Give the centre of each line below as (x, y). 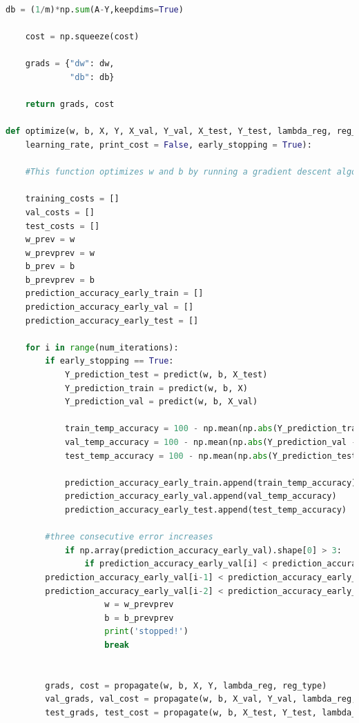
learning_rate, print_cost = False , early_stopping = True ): (168, 145)
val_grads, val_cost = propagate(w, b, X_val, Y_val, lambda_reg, (201, 699)
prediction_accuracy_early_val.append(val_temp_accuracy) (201, 496)
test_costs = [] (62, 226)
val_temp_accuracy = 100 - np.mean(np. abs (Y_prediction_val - (211, 442)
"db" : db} (92, 77)
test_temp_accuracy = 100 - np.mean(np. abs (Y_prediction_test (211, 456)
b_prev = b (50, 267)
